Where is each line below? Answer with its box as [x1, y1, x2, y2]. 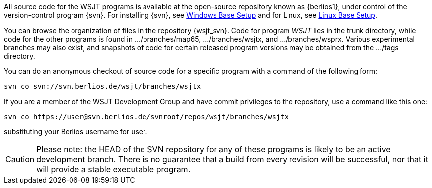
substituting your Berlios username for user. [4, 127, 147, 136]
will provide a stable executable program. [36, 164, 191, 174]
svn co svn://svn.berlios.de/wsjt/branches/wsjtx [4, 82, 201, 90]
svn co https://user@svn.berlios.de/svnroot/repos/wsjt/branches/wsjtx [4, 113, 289, 121]
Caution [5, 154, 35, 164]
